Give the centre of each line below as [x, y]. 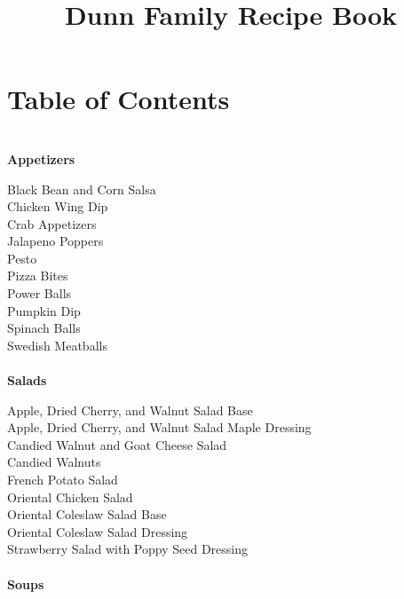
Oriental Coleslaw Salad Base [87, 514]
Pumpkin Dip [44, 310]
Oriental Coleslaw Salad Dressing [98, 531]
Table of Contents [119, 99]
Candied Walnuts [54, 462]
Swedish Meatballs [57, 345]
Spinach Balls [44, 328]
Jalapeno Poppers [55, 241]
